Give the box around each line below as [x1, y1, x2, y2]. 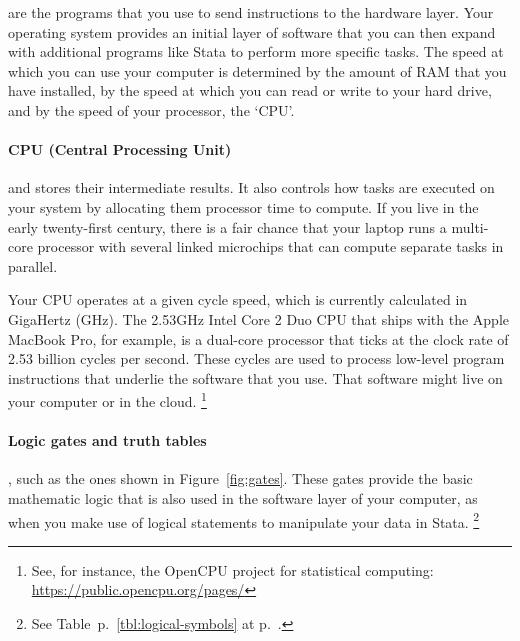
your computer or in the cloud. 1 [8, 388, 207, 411]
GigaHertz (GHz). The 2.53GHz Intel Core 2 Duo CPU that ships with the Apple [8, 308, 510, 329]
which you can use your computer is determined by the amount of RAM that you [8, 60, 507, 81]
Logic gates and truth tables [8, 430, 207, 451]
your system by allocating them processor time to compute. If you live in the [8, 196, 479, 217]
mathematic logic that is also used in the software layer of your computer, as [8, 487, 478, 508]
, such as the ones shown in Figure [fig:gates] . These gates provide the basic [8, 468, 473, 489]
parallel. [8, 255, 58, 276]
